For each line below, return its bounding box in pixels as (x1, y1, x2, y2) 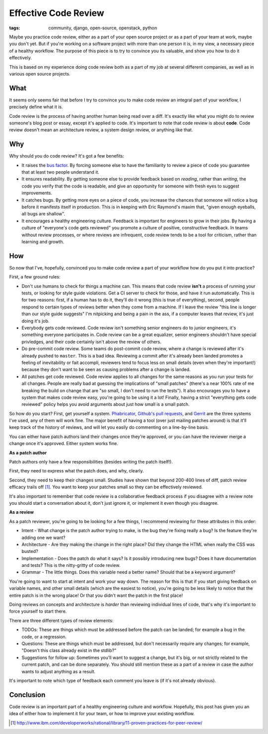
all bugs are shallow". (21, 211, 66, 217)
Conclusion (9, 690, 46, 699)
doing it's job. (21, 318, 50, 324)
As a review (9, 509, 34, 515)
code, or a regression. (21, 634, 67, 640)
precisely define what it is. (9, 104, 63, 110)
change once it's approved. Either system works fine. (9, 441, 119, 447)
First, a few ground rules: (9, 274, 61, 280)
